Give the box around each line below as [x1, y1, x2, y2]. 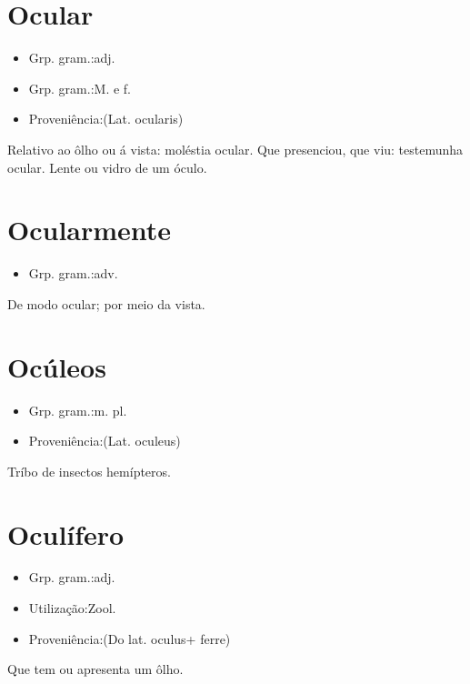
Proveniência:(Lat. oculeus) [28, 431, 181, 450]
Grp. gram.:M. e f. [28, 78, 131, 97]
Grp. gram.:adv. [28, 264, 118, 283]
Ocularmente [7, 211, 172, 248]
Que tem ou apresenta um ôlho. [7, 659, 184, 679]
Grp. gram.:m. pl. [28, 400, 127, 419]
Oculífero [7, 515, 125, 552]
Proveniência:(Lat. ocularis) [28, 109, 184, 128]
